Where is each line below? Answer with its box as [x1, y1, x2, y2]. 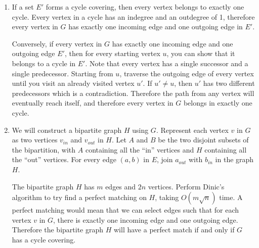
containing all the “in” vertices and [85, 144, 194, 155]
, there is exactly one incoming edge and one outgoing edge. [53, 214, 238, 225]
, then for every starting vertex [64, 48, 160, 59]
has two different [203, 78, 255, 88]
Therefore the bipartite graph [12, 224, 104, 235]
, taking [155, 192, 179, 203]
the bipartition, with [12, 144, 76, 155]
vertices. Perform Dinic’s [148, 181, 225, 191]
